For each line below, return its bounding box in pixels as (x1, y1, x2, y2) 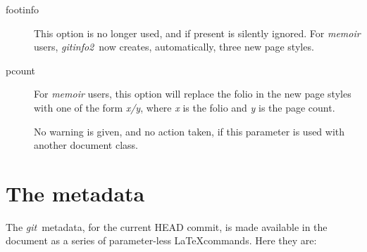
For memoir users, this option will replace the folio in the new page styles (34, 86, 352, 101)
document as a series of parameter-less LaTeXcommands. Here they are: (6, 233, 317, 248)
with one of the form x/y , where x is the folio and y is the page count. (34, 100, 335, 114)
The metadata (6, 178, 145, 207)
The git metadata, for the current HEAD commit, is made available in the (6, 219, 328, 234)
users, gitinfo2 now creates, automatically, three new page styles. (34, 39, 314, 54)
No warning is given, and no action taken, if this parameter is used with (34, 124, 345, 138)
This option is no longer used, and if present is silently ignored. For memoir (34, 25, 361, 40)
